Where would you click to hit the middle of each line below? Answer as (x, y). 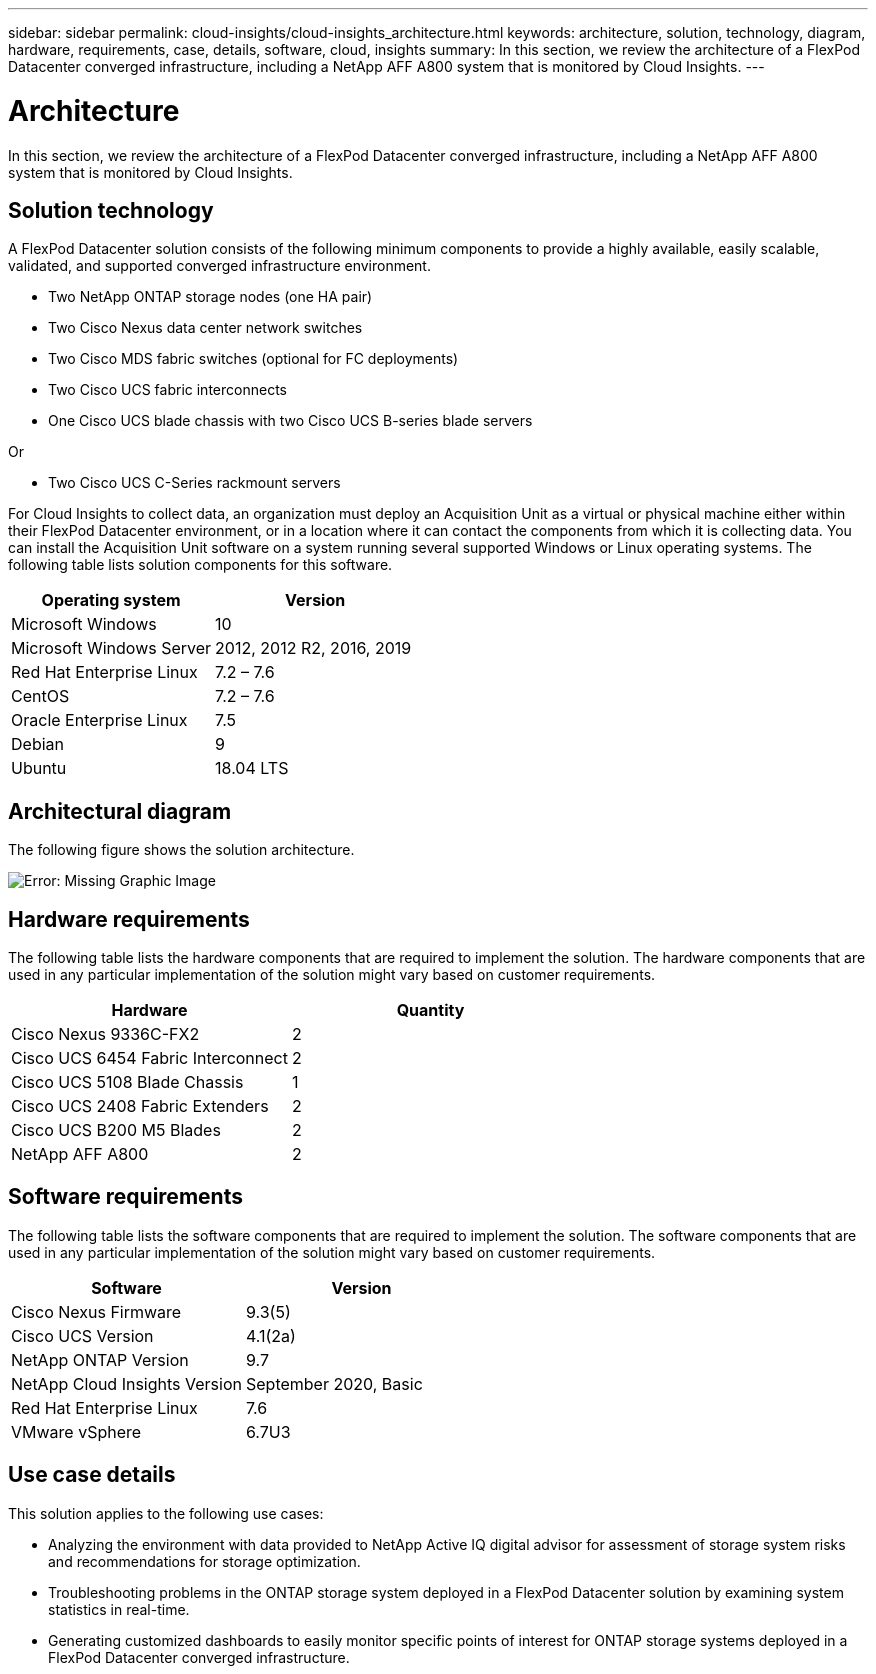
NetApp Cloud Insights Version (126, 1383)
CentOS (40, 696)
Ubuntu (39, 768)
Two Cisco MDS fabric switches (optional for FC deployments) (253, 359)
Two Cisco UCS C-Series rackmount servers (194, 483)
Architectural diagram (120, 811)
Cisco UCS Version (82, 1335)
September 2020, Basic (334, 1383)
